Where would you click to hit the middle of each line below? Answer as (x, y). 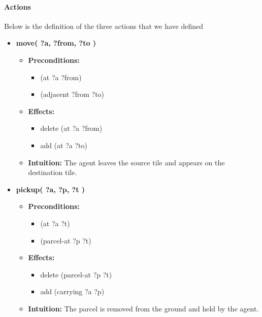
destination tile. (53, 172)
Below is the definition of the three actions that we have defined (104, 26)
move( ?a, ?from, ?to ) (56, 43)
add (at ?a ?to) (64, 145)
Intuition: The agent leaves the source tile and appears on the (126, 162)
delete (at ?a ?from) (71, 128)
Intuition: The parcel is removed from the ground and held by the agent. (143, 308)
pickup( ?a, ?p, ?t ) (51, 189)
